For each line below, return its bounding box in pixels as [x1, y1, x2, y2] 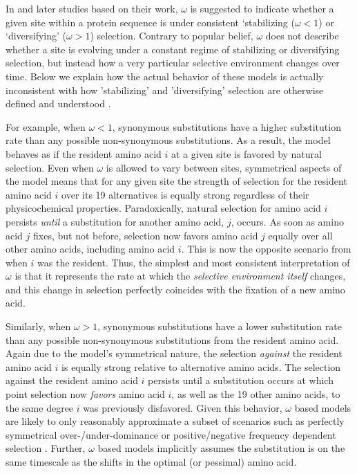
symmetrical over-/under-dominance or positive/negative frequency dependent [6, 427, 336, 441]
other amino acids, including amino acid [6, 241, 175, 256]
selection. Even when [6, 160, 94, 174]
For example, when [6, 119, 86, 134]
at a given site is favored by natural [171, 146, 322, 161]
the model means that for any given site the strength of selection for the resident [6, 174, 347, 188]
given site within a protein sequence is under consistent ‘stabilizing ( [6, 15, 295, 29]
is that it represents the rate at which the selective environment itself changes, [15, 268, 346, 283]
